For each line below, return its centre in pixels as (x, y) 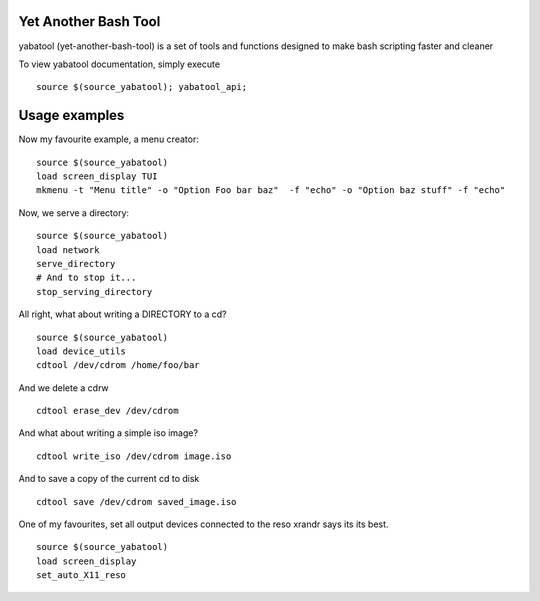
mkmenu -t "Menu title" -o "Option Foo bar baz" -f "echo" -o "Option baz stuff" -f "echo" (271, 190)
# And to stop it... (86, 278)
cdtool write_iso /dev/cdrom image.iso (134, 456)
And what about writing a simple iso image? (108, 433)
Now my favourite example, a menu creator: (108, 139)
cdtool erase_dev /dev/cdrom (107, 411)
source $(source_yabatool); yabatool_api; (142, 87)
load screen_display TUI (97, 176)
